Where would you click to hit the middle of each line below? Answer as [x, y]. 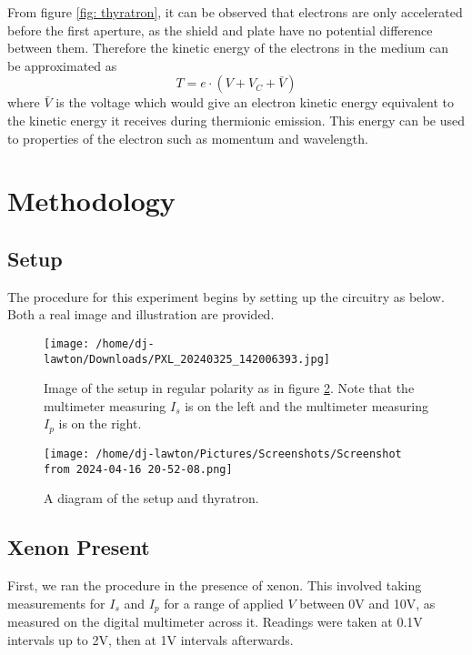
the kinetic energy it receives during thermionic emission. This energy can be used [236, 120]
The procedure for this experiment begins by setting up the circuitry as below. [226, 296]
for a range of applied [224, 603]
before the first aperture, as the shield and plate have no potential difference [220, 30]
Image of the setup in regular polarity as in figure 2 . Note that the [229, 388]
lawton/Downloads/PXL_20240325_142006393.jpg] [187, 359]
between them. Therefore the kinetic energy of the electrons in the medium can [228, 48]
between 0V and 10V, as [367, 603]
